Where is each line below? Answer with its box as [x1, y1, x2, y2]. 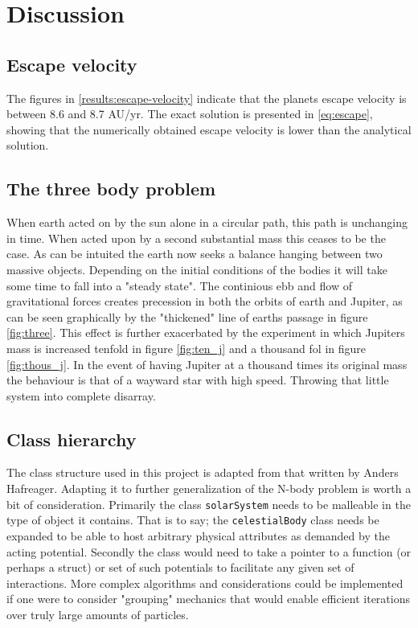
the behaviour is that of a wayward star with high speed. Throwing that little [6, 371, 389, 388]
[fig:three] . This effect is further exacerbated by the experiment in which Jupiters [6, 324, 405, 341]
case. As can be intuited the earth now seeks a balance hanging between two [6, 245, 383, 262]
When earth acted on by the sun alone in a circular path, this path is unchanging [6, 214, 408, 231]
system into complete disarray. [6, 387, 156, 404]
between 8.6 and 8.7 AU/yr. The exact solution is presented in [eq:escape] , [6, 105, 373, 122]
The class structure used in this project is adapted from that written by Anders [6, 464, 399, 481]
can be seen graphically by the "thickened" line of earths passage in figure [6, 308, 368, 325]
